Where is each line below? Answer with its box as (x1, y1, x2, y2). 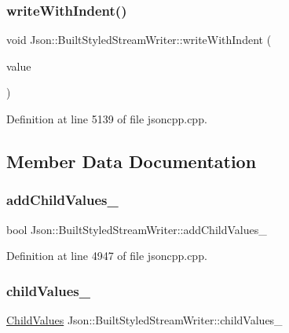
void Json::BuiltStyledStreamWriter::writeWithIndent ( (6, 31, 272, 48)
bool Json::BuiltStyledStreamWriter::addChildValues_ (6, 221, 267, 237)
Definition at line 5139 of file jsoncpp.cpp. (6, 111, 207, 126)
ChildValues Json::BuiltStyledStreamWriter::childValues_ (6, 312, 283, 328)
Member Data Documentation (6, 148, 257, 173)
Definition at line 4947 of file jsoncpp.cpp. (6, 247, 207, 264)
